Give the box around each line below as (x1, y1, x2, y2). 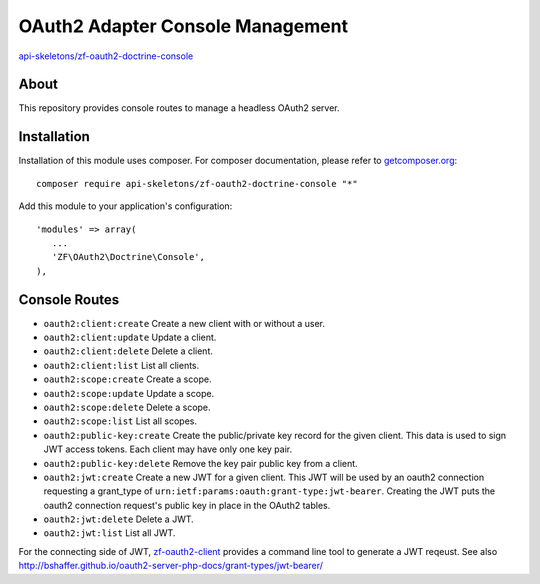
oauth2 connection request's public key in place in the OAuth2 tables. (43, 499, 331, 511)
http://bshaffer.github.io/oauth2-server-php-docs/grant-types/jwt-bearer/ (18, 560, 324, 572)
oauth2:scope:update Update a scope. (43, 387, 215, 399)
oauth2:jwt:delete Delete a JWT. (43, 513, 194, 525)
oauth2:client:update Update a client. (43, 331, 217, 343)
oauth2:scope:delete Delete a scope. (43, 401, 211, 413)
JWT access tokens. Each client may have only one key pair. (43, 443, 293, 455)
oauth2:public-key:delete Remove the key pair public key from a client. (43, 457, 359, 469)
